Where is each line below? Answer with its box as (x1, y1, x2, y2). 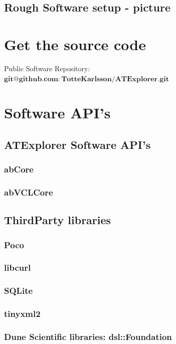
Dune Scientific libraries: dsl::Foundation (4, 330, 172, 343)
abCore (4, 163, 34, 176)
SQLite (4, 284, 33, 297)
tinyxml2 (4, 307, 41, 320)
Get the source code (4, 34, 146, 54)
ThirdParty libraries (4, 212, 111, 228)
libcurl (4, 261, 31, 274)
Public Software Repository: (4, 63, 90, 73)
